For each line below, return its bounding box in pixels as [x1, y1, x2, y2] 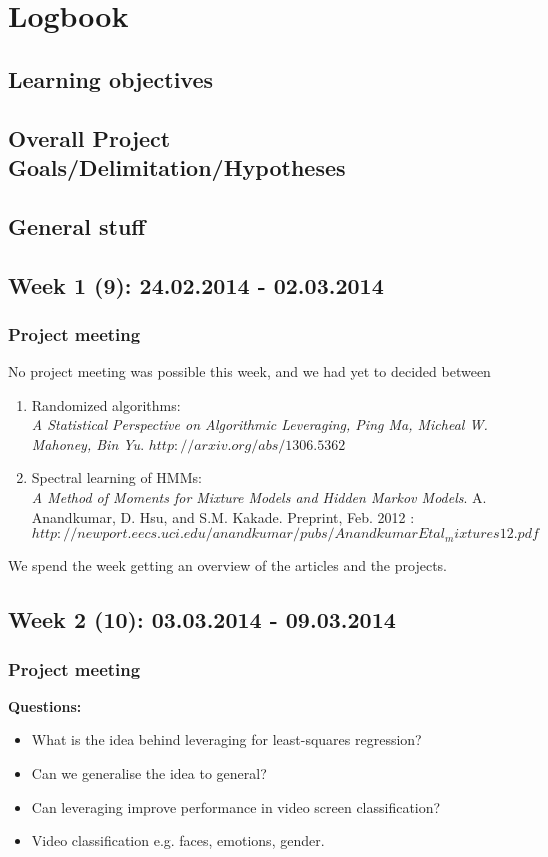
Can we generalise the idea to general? [31, 763, 267, 784]
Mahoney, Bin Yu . [31, 433, 145, 454]
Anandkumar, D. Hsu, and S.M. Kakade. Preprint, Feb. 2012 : [31, 506, 415, 527]
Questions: [8, 695, 82, 716]
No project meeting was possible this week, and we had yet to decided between [8, 361, 491, 382]
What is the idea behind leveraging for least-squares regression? [31, 729, 422, 750]
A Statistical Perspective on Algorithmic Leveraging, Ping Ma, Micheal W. [31, 414, 488, 435]
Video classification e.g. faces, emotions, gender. [31, 830, 325, 851]
